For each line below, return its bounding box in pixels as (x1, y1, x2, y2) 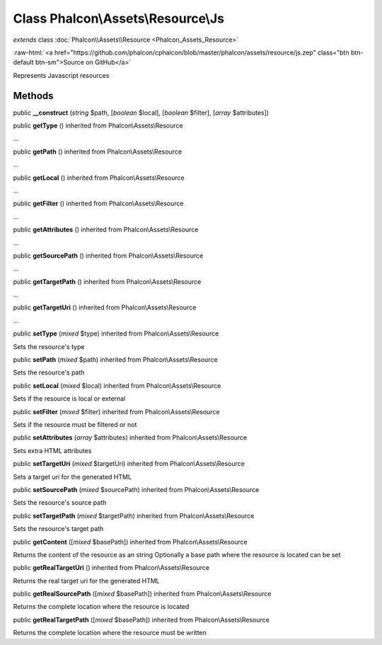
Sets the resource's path (13, 368, 85, 377)
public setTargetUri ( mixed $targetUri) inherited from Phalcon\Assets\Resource (13, 460, 245, 468)
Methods (13, 89, 54, 102)
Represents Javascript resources (13, 71, 110, 79)
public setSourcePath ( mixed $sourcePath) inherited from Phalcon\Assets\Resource (13, 485, 260, 493)
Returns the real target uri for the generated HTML (13, 576, 160, 585)
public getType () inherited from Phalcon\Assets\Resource (13, 121, 183, 130)
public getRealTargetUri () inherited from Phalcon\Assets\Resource (13, 564, 210, 572)
